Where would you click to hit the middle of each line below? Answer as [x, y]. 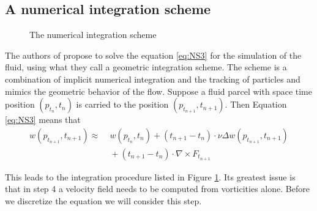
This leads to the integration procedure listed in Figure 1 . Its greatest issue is [150, 176]
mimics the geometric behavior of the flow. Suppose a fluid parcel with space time [158, 91]
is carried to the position [122, 104]
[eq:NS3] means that [43, 120]
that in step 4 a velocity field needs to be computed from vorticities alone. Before [157, 189]
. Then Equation [256, 104]
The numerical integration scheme [93, 35]
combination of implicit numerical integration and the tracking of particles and [153, 79]
